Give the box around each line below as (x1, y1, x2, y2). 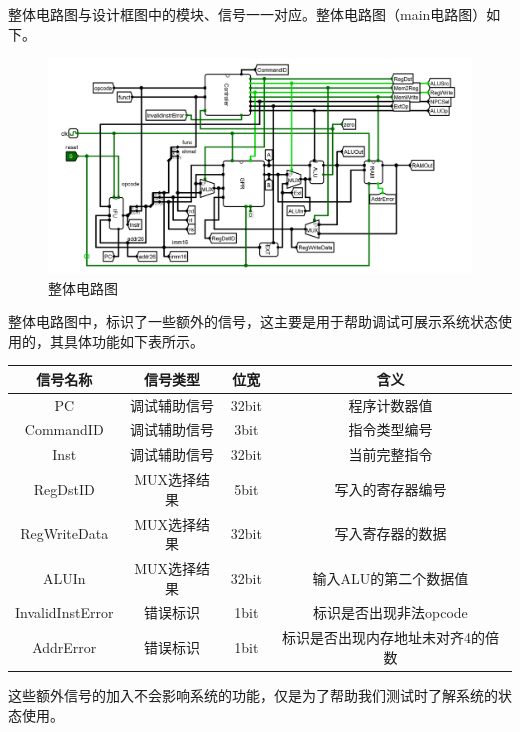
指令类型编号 (348, 419, 433, 440)
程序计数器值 (348, 394, 433, 415)
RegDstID (33, 478, 95, 499)
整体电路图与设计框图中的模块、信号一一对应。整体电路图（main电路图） (8, 4, 487, 24)
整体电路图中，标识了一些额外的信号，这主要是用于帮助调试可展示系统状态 (8, 311, 498, 332)
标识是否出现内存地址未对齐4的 (281, 627, 485, 648)
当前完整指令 (348, 444, 433, 465)
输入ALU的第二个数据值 (312, 567, 469, 588)
